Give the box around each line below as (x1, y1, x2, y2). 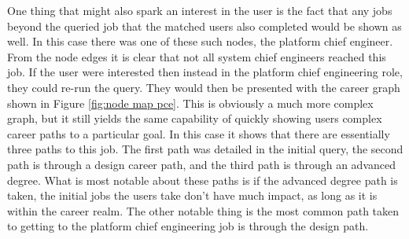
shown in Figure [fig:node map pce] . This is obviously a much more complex (7, 94, 374, 111)
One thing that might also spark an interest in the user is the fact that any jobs (7, 2, 392, 18)
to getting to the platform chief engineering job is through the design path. (7, 218, 369, 234)
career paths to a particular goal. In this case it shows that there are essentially (7, 125, 390, 142)
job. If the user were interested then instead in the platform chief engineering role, (7, 64, 403, 80)
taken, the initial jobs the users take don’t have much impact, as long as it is (7, 187, 378, 204)
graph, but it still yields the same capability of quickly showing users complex (7, 110, 382, 127)
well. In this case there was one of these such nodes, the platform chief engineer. (7, 33, 393, 50)
